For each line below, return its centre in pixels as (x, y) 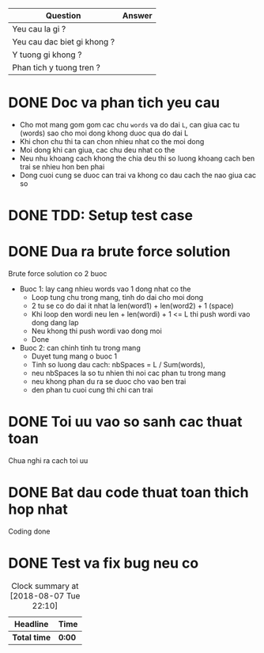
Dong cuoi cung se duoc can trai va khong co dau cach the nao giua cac (138, 175)
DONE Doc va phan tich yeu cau (114, 103)
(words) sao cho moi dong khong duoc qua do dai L (104, 133)
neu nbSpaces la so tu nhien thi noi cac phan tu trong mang (128, 373)
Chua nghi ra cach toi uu (48, 461)
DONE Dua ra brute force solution (119, 252)
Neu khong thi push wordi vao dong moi (96, 331)
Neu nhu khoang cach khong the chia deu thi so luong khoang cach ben (137, 158)
